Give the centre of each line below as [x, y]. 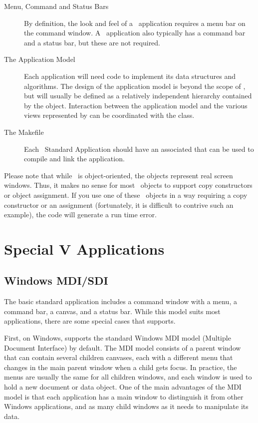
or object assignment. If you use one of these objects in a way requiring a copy [126, 195]
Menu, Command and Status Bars [56, 6]
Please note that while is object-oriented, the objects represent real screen [119, 175]
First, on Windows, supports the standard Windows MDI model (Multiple [118, 338]
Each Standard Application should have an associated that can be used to [139, 149]
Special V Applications [84, 248]
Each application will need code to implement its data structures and [130, 76]
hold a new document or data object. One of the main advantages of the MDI [123, 387]
